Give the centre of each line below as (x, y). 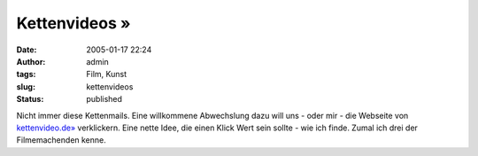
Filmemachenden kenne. (61, 140)
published (104, 99)
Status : (30, 99)
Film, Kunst (107, 74)
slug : (26, 86)
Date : (27, 50)
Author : (31, 61)
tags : (26, 74)
